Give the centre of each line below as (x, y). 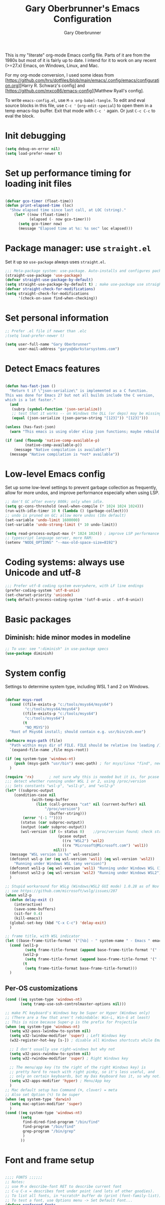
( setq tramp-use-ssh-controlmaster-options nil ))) (73, 1004)
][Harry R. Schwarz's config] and (51, 85)
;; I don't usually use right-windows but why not (62, 1049)
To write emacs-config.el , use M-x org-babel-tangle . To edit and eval (75, 100)
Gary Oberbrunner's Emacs (82, 9)
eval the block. (20, 116)
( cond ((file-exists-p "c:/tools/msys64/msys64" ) (61, 705)
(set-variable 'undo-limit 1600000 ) (42, 520)
